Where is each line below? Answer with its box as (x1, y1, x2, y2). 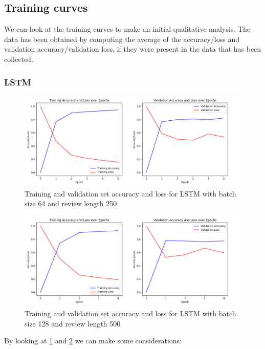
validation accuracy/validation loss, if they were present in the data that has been (4, 43, 261, 54)
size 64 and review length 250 (25, 198, 117, 209)
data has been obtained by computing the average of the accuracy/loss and (4, 33, 239, 44)
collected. (4, 53, 33, 64)
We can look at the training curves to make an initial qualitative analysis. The (4, 24, 250, 34)
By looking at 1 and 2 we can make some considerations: (4, 335, 182, 346)
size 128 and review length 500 (25, 318, 121, 329)
